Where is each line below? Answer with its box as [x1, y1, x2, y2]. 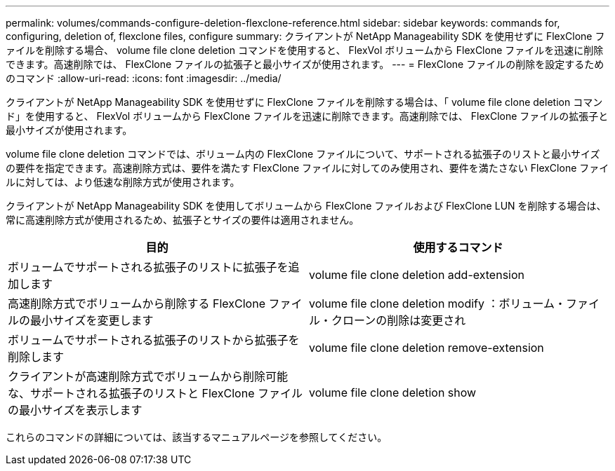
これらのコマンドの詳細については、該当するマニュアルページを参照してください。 [6, 431, 388, 443]
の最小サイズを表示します [8, 403, 143, 417]
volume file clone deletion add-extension [309, 268, 525, 282]
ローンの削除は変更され [343, 313, 466, 327]
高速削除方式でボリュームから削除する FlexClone [8, 296, 265, 310]
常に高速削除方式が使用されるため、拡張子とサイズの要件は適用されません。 [6, 214, 359, 226]
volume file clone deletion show [309, 385, 477, 400]
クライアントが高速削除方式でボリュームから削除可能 [8, 369, 288, 383]
